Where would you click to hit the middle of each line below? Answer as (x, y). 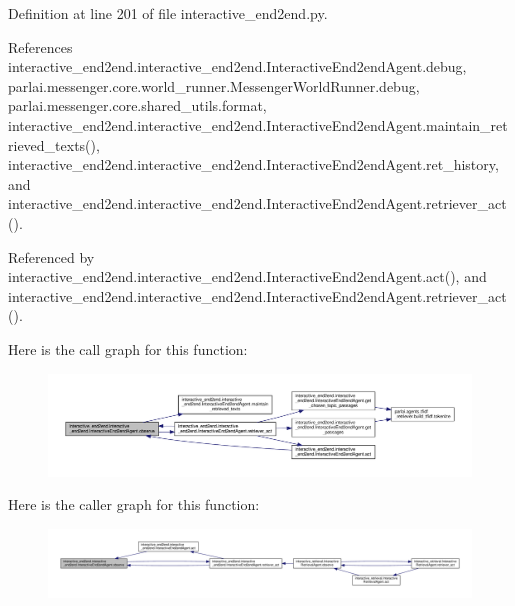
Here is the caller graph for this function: (134, 504)
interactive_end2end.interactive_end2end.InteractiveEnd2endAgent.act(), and (247, 276)
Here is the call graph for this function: (128, 348)
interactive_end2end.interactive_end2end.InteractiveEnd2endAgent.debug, (237, 66)
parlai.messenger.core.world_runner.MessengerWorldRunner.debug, (214, 85)
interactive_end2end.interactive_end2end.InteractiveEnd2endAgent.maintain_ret (258, 124)
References (40, 46)
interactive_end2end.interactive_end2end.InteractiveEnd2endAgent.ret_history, (253, 164)
